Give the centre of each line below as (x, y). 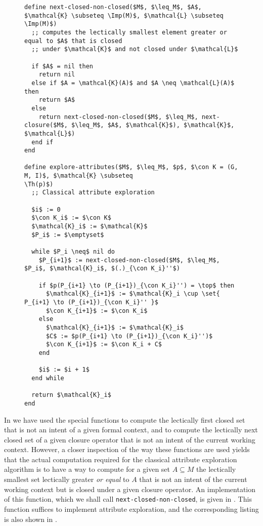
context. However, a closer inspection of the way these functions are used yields (127, 449)
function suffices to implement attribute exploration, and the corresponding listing (131, 509)
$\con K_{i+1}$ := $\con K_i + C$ (104, 345)
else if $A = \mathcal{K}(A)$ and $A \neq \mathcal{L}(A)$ (133, 83)
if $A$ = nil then (62, 66)
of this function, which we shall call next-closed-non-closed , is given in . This (128, 499)
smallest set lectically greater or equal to (67, 479)
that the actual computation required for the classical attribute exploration (121, 459)
